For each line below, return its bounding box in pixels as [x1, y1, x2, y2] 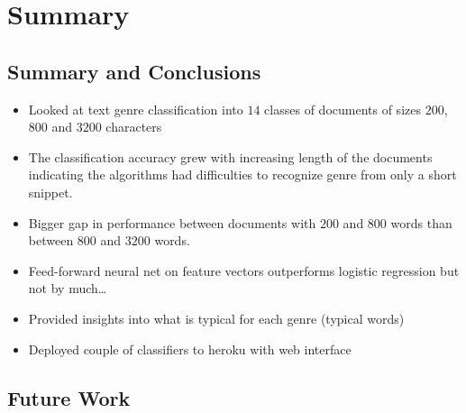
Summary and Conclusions [7, 57, 261, 85]
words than [390, 213, 452, 232]
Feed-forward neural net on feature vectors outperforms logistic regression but [28, 261, 460, 280]
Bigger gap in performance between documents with [28, 213, 316, 232]
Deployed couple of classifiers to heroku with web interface [28, 339, 352, 358]
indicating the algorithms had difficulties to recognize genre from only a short [28, 165, 457, 184]
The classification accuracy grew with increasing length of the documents [28, 147, 433, 166]
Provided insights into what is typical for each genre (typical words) [28, 308, 405, 327]
